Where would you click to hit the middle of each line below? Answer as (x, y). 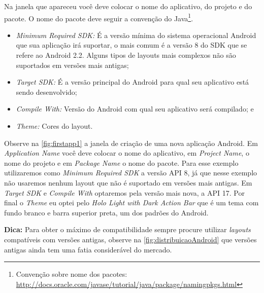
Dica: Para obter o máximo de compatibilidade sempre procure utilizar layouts (127, 229)
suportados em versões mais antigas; (72, 65)
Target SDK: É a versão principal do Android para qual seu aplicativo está (133, 82)
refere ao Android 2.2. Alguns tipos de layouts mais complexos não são (126, 55)
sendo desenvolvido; (46, 91)
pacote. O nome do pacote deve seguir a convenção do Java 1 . (99, 17)
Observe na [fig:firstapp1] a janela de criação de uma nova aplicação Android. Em (131, 143)
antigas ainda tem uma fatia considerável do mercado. (88, 249)
